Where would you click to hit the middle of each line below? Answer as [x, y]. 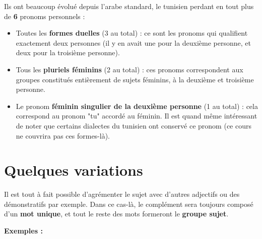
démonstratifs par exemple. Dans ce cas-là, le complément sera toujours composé [129, 204]
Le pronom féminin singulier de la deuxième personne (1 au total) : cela [137, 106]
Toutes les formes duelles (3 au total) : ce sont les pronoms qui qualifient [132, 33]
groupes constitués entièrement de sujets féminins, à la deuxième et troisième [135, 79]
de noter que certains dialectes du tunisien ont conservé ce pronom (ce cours [134, 125]
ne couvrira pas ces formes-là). [63, 135]
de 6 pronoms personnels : [45, 16]
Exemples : [23, 231]
